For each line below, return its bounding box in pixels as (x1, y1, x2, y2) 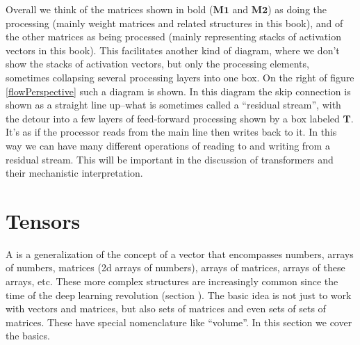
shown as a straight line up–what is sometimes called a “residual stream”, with (6, 97, 341, 112)
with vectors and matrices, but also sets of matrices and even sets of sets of (6, 301, 326, 316)
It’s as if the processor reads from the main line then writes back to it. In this (6, 125, 337, 139)
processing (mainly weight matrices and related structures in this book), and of (6, 15, 343, 30)
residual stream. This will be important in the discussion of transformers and (6, 152, 334, 166)
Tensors (6, 206, 81, 234)
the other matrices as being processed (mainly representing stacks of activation (6, 29, 341, 44)
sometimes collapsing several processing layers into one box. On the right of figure (6, 70, 354, 84)
